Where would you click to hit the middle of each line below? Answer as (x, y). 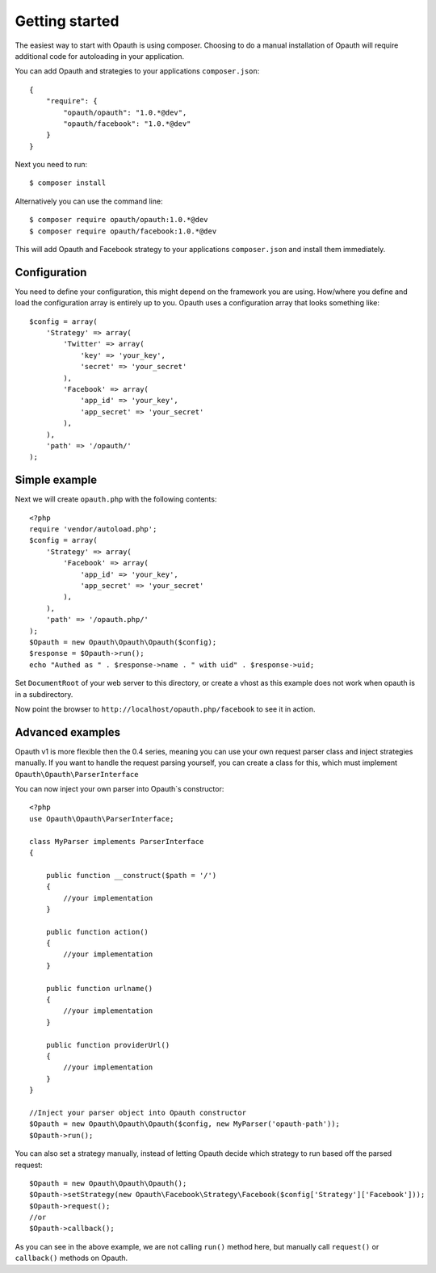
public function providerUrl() (108, 1045)
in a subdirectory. (44, 694)
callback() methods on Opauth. (71, 1258)
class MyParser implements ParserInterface (117, 841)
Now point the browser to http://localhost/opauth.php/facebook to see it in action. (165, 709)
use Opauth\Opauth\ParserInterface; (102, 819)
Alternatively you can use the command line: (89, 201)
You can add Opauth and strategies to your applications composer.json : (137, 71)
